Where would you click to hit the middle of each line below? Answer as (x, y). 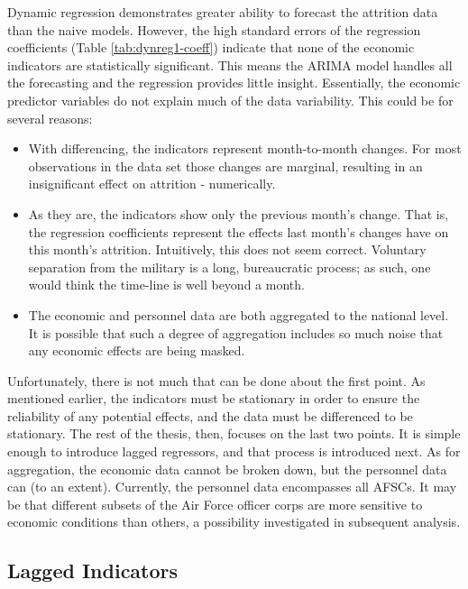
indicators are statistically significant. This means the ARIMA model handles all (230, 64)
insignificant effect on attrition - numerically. (152, 184)
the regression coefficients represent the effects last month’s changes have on (239, 231)
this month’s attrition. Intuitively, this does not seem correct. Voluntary (227, 249)
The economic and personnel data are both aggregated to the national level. (239, 314)
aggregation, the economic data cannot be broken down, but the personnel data (227, 469)
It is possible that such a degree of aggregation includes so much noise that (236, 332)
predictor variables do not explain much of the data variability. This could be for (230, 100)
